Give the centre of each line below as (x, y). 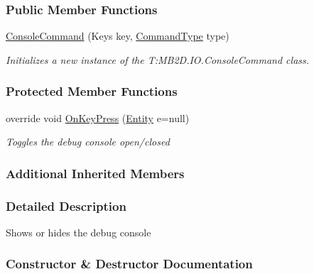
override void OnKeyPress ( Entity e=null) (98, 117)
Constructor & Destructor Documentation (129, 264)
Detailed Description (66, 205)
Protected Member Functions (92, 91)
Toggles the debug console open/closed (88, 142)
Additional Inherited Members (95, 173)
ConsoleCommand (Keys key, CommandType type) (118, 36)
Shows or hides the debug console (78, 232)
